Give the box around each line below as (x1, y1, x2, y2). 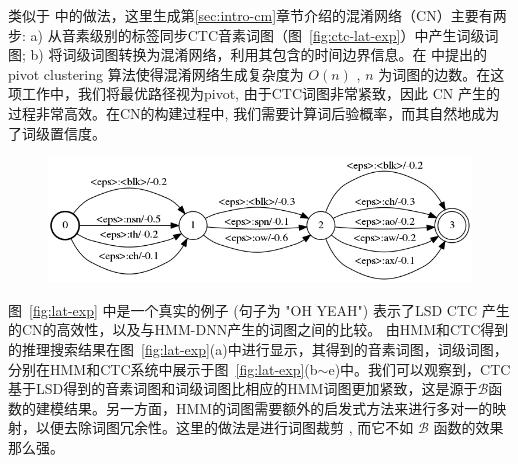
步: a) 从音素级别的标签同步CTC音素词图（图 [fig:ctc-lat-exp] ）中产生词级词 (8, 24, 499, 45)
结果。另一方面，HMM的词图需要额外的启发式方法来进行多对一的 (63, 397, 493, 418)
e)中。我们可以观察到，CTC (328, 358, 511, 379)
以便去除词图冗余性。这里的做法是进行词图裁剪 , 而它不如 (35, 417, 414, 438)
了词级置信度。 (8, 122, 106, 143)
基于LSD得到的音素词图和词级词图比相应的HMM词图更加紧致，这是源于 (8, 378, 478, 399)
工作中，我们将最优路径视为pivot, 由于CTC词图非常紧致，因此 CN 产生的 (21, 83, 500, 104)
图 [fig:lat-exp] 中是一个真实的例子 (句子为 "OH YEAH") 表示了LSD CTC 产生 (8, 299, 510, 320)
